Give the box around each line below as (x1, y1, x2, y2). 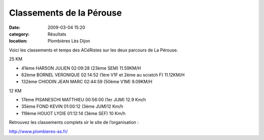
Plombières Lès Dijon (47, 38, 90, 44)
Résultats (47, 31, 66, 37)
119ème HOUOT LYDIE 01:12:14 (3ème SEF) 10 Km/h (21, 110, 126, 116)
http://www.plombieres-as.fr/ (9, 128, 68, 134)
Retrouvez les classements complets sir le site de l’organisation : (9, 119, 139, 125)
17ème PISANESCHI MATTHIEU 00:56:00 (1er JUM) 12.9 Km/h (21, 97, 146, 103)
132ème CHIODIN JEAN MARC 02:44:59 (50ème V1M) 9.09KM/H (21, 79, 153, 85)
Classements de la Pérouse (9, 7, 122, 18)
